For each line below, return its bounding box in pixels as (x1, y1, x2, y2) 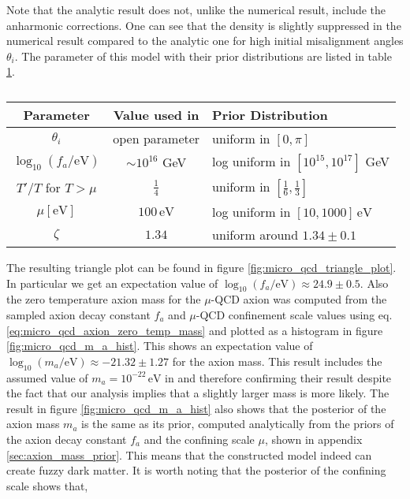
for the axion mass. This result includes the (172, 352, 382, 369)
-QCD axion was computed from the (211, 291, 387, 307)
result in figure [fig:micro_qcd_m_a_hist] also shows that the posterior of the (6, 400, 386, 416)
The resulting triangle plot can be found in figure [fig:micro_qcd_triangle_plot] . (6, 259, 397, 275)
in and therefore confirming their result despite (165, 369, 392, 385)
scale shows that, (6, 477, 88, 493)
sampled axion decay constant (6, 306, 151, 322)
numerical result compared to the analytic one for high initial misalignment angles (6, 32, 404, 49)
